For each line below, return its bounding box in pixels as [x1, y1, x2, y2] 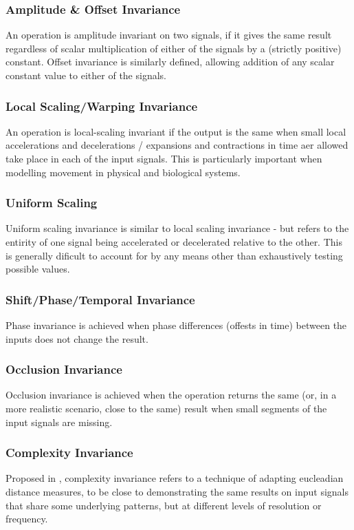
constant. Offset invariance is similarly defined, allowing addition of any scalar [5, 54, 335, 69]
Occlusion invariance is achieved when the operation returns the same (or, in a [5, 388, 337, 402]
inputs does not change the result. [5, 331, 148, 346]
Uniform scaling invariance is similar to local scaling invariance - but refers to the [5, 221, 349, 235]
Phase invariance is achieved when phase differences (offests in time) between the [5, 318, 347, 332]
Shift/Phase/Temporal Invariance [5, 290, 195, 308]
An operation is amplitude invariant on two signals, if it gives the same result [5, 28, 332, 42]
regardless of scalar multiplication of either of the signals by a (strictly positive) [5, 41, 342, 55]
